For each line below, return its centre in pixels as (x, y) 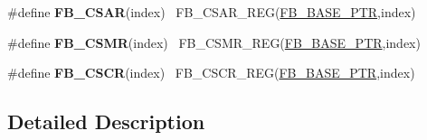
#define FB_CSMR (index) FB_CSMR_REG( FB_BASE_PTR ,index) (214, 42)
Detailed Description (106, 121)
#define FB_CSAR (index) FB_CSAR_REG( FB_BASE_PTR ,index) (212, 12)
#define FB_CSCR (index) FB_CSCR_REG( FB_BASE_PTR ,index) (211, 73)
